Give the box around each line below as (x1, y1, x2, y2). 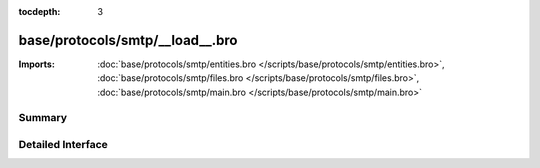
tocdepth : (18, 6, 61, 17)
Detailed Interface (18, 138, 109, 152)
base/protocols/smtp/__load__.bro (18, 31, 238, 49)
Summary (18, 111, 68, 125)
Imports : (18, 58, 55, 70)
